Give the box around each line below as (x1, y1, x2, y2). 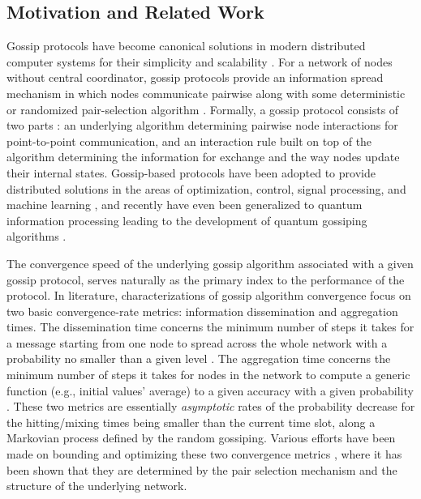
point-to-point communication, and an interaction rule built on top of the (6, 132, 372, 149)
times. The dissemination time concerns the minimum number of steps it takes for (6, 318, 415, 335)
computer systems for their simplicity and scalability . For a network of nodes (6, 53, 393, 70)
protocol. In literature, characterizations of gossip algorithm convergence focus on (6, 287, 411, 304)
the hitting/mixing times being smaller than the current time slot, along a (6, 413, 376, 430)
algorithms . (6, 228, 67, 245)
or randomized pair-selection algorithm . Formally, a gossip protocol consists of (6, 100, 399, 117)
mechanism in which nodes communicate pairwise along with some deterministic (6, 84, 406, 101)
